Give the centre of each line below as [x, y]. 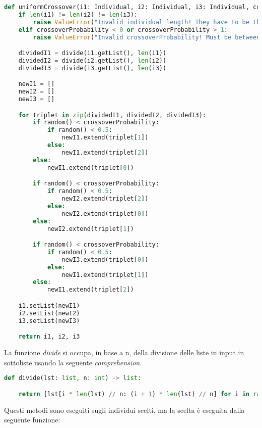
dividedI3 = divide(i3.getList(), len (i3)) [92, 68]
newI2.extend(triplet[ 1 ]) [90, 229]
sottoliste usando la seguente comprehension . [73, 362]
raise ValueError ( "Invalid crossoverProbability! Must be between [147, 37]
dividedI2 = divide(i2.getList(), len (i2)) [92, 60]
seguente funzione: [32, 420]
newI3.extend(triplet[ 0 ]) [105, 259]
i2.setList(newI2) [49, 313]
